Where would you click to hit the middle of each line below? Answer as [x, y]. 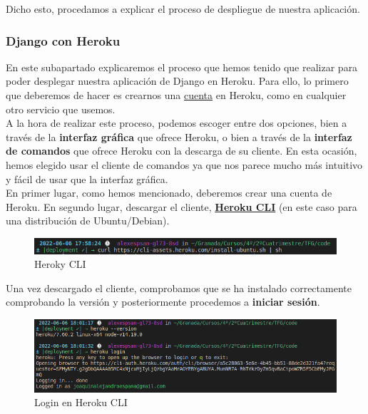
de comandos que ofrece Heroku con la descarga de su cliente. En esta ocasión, [182, 151]
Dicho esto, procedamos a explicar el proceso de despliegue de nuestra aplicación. [183, 9]
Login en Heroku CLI [81, 402]
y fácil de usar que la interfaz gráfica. [87, 178]
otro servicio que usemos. [61, 109]
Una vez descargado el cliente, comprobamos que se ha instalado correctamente [179, 288]
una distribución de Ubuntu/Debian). [88, 221]
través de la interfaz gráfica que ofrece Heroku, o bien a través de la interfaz [179, 136]
